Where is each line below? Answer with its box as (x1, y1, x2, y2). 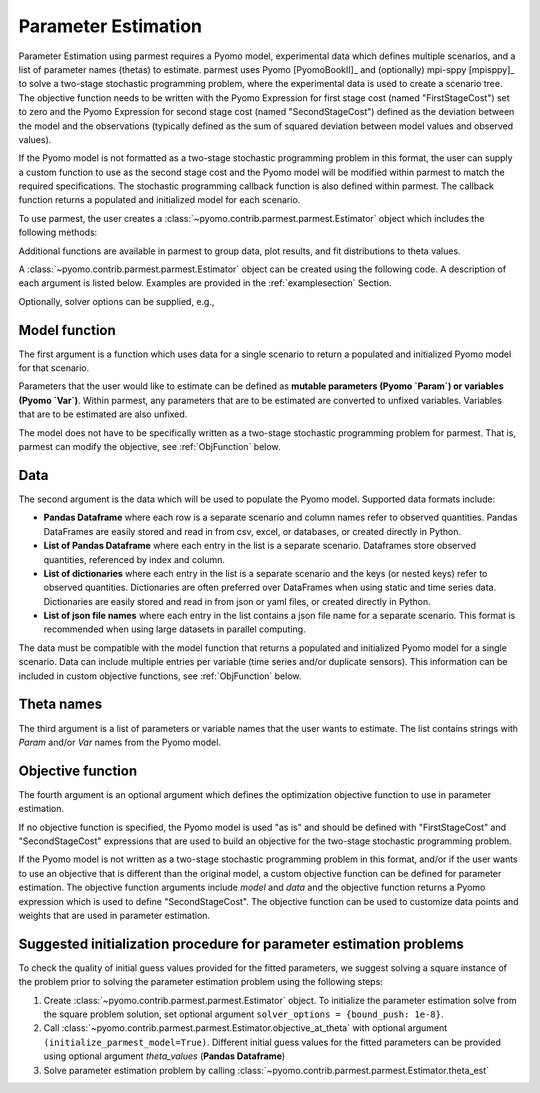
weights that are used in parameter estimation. (18, 909, 210, 921)
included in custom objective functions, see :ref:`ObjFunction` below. (18, 670, 302, 682)
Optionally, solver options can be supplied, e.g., (18, 295, 215, 307)
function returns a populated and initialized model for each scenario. (18, 194, 301, 206)
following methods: (18, 226, 98, 239)
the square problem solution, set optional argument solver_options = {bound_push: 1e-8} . (43, 1008, 444, 1020)
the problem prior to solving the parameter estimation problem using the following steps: (18, 976, 384, 988)
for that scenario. (18, 362, 90, 374)
